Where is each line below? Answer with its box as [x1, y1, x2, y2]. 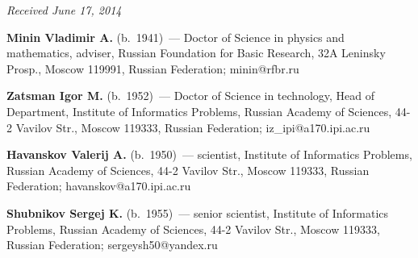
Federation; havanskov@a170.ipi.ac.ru [6, 177, 191, 194]
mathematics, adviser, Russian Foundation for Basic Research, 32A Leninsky [6, 44, 386, 61]
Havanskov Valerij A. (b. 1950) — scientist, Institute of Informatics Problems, [6, 146, 412, 163]
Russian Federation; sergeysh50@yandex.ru [6, 236, 218, 253]
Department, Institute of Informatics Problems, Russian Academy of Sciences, [6, 102, 392, 119]
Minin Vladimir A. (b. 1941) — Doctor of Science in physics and [6, 28, 345, 45]
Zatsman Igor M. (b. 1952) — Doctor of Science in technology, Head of [6, 87, 375, 104]
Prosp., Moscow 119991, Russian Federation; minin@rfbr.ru [6, 60, 299, 77]
